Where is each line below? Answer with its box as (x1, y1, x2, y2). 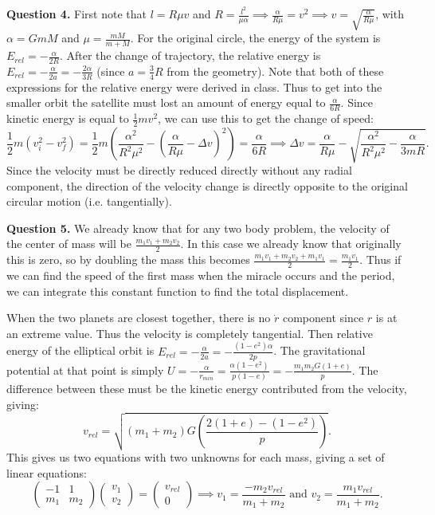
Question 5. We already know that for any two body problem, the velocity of (6, 219, 390, 236)
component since (282, 309, 364, 326)
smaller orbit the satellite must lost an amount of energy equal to (6, 94, 326, 111)
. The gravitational (273, 342, 366, 359)
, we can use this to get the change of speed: (158, 110, 374, 127)
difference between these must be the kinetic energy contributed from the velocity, (6, 380, 407, 397)
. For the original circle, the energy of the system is (130, 29, 381, 46)
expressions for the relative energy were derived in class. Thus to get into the (6, 78, 382, 95)
